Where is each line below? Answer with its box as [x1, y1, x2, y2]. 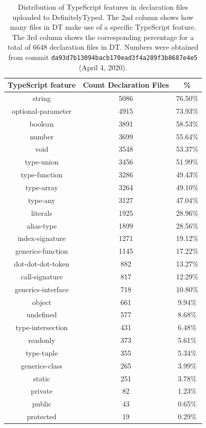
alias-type [27, 220, 57, 231]
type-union [25, 156, 59, 167]
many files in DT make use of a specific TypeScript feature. [10, 22, 196, 32]
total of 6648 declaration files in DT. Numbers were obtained [7, 42, 198, 52]
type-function [20, 169, 63, 180]
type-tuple [26, 347, 58, 358]
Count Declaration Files [83, 79, 169, 90]
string [33, 93, 51, 104]
